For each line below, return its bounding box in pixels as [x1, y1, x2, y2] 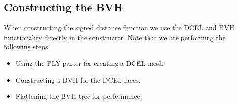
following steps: [4, 42, 50, 52]
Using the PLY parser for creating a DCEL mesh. [15, 58, 165, 68]
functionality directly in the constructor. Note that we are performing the [4, 32, 226, 42]
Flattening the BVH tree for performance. [15, 91, 142, 101]
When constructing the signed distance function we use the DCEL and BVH [4, 22, 235, 33]
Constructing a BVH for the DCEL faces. [15, 74, 141, 84]
